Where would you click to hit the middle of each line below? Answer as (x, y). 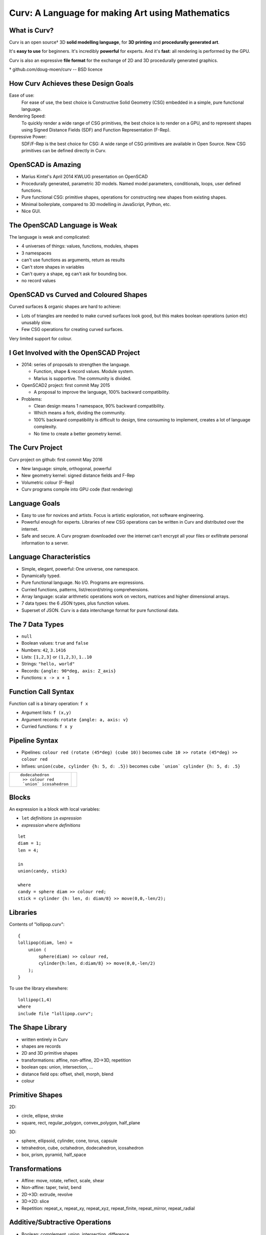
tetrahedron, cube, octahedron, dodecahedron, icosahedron (83, 1148)
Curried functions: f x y (47, 727)
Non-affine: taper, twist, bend (51, 1188)
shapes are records (41, 1046)
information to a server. (45, 543)
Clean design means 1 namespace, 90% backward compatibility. (99, 406)
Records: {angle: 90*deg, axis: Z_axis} (69, 671)
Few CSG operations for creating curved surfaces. (72, 329)
